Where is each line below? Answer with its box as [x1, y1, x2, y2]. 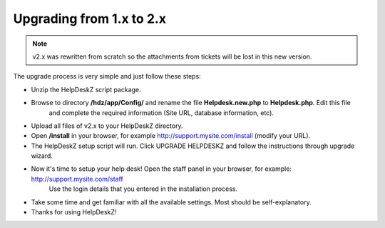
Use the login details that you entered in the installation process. [48, 184, 238, 193]
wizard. [31, 152, 53, 160]
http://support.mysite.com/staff [31, 174, 124, 183]
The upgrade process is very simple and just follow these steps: [13, 72, 201, 81]
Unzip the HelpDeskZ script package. [31, 85, 142, 94]
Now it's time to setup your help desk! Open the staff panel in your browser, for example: [31, 164, 292, 173]
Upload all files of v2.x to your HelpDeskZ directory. [31, 122, 183, 130]
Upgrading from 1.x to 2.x [13, 11, 167, 26]
